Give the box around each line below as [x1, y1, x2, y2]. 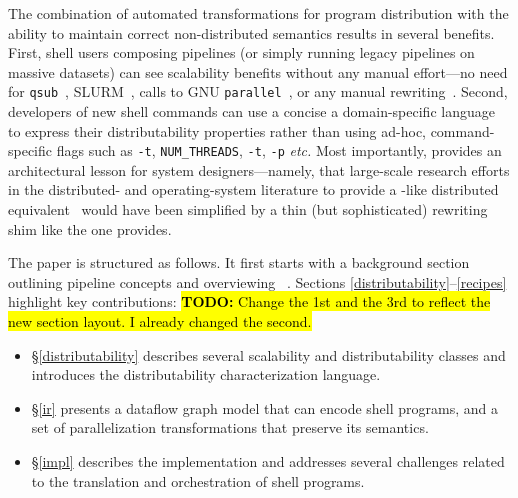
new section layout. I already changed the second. [8, 311, 312, 332]
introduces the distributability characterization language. [31, 364, 381, 385]
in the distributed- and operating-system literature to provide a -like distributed [8, 179, 499, 200]
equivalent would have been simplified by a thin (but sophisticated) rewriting [8, 199, 488, 220]
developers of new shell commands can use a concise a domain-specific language [8, 101, 495, 122]
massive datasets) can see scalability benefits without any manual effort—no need [8, 61, 508, 82]
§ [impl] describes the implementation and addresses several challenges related [31, 451, 505, 471]
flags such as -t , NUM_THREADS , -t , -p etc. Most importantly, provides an [56, 140, 502, 161]
